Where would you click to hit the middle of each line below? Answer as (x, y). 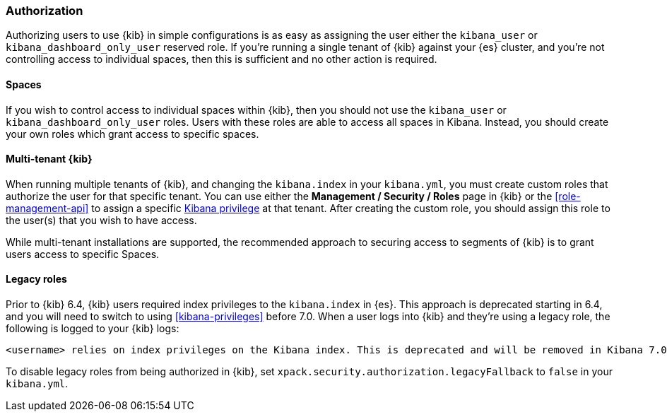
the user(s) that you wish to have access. (101, 220)
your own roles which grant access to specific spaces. (132, 134)
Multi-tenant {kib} (49, 159)
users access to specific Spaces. (83, 254)
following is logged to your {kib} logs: (93, 329)
